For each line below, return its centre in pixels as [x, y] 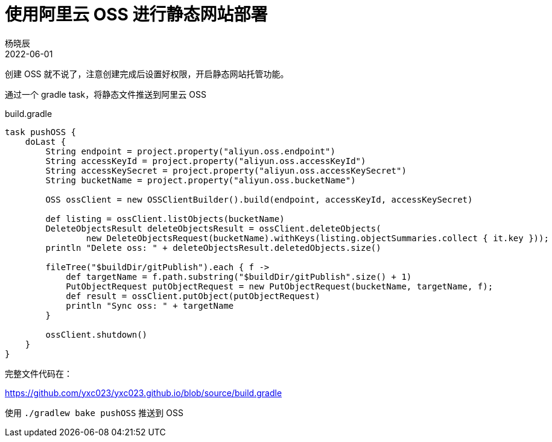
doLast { [46, 141]
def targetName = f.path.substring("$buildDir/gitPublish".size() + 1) [239, 276]
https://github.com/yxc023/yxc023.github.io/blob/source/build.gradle [144, 393]
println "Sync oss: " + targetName [150, 305]
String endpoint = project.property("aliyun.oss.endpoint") [190, 151]
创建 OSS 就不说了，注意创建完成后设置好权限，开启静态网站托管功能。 [147, 74]
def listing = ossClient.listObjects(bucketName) [165, 219]
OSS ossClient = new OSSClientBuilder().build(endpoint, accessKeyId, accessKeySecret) [259, 199]
